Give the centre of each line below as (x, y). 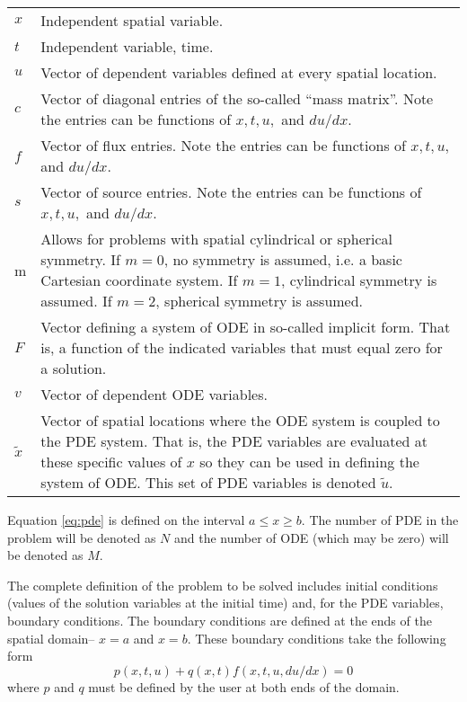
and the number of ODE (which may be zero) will (311, 537)
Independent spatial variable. (132, 20)
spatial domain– (51, 638)
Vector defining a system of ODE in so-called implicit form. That (246, 327)
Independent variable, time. (127, 46)
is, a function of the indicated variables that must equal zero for (242, 347)
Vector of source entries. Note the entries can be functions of (231, 192)
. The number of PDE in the (380, 520)
